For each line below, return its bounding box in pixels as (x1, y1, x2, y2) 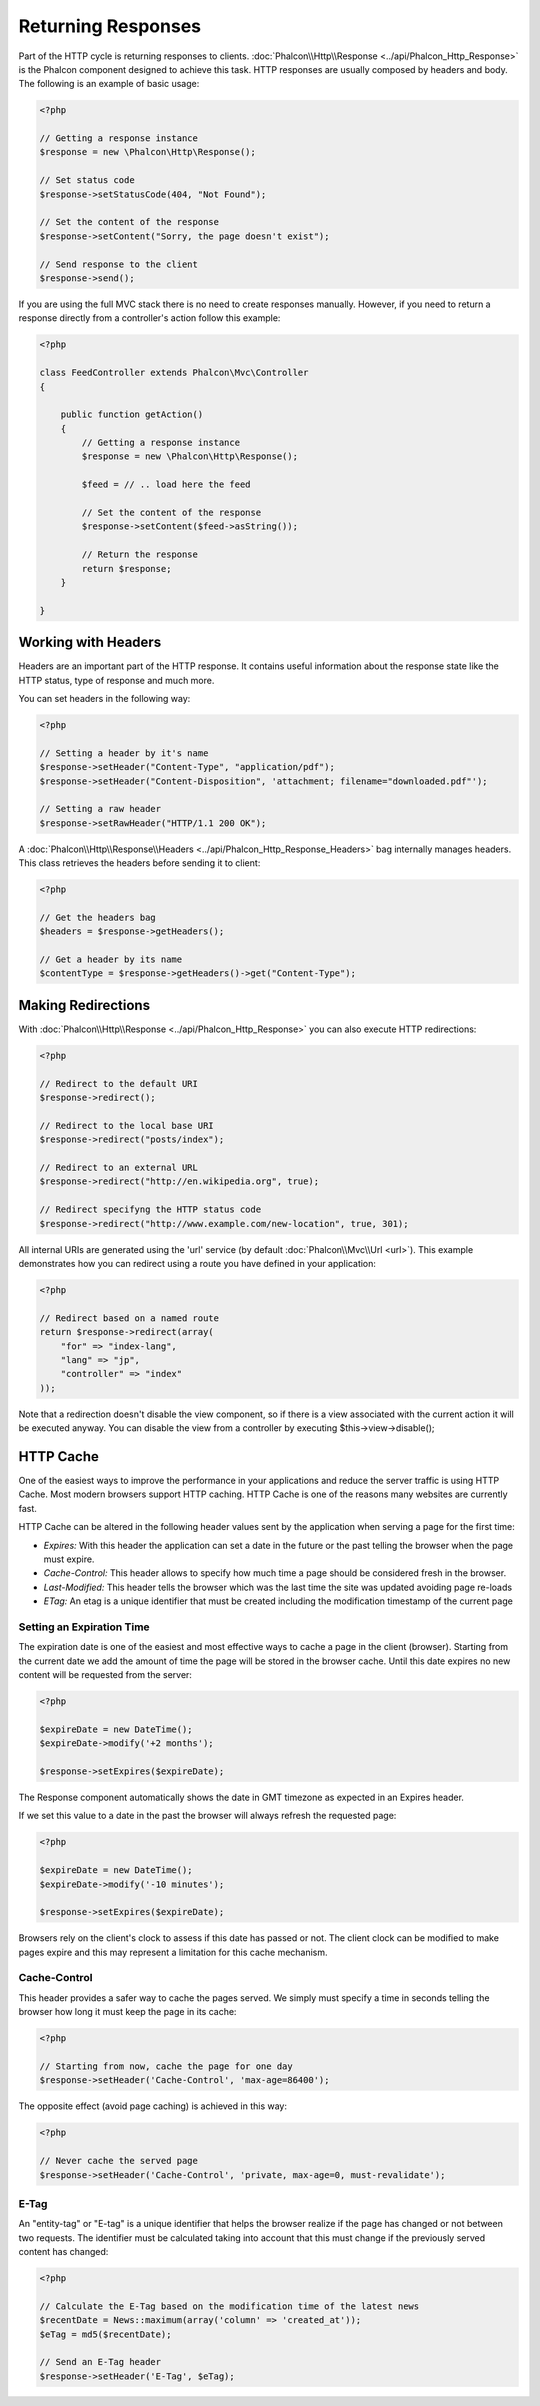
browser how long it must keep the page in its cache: (18, 2006, 237, 2018)
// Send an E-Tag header (39, 2356, 162, 2368)
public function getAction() (60, 409, 204, 420)
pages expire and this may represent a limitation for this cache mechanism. (18, 1946, 329, 1958)
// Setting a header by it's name (39, 747, 209, 759)
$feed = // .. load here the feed (81, 479, 251, 490)
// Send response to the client (39, 258, 199, 270)
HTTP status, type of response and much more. (18, 674, 215, 686)
